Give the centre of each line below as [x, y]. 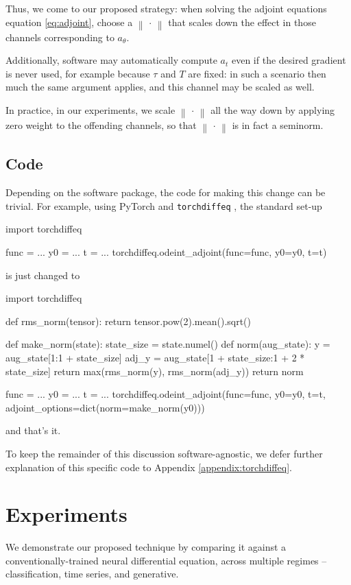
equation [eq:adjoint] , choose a [69, 22]
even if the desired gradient [289, 60]
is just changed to [43, 275]
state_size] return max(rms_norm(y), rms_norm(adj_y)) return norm [155, 371]
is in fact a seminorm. [278, 124]
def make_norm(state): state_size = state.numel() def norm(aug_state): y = [168, 344]
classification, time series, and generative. [92, 574]
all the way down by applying [273, 109]
